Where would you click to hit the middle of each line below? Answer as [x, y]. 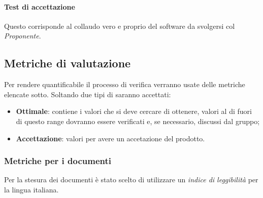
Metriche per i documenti [58, 161]
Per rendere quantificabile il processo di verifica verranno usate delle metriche [125, 84]
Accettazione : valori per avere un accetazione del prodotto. [110, 138]
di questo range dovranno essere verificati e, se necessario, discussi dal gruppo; [138, 121]
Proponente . [23, 36]
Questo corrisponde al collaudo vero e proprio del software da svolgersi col [120, 26]
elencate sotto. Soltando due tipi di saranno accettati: [88, 94]
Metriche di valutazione [68, 63]
